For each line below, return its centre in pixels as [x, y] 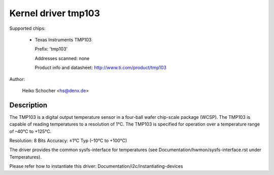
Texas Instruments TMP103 [63, 39]
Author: [17, 79]
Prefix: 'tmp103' [51, 49]
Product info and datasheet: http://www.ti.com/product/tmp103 [101, 68]
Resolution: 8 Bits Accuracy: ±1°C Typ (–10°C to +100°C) [68, 140]
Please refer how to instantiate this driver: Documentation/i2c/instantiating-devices [96, 166]
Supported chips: [27, 28]
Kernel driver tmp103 [55, 13]
